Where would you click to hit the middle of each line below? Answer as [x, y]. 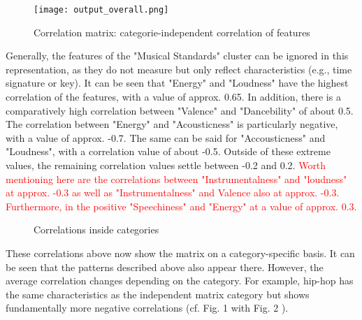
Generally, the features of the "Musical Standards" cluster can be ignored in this [177, 56]
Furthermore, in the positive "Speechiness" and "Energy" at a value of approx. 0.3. [181, 206]
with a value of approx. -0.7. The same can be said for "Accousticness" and [166, 137]
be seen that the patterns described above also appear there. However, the [165, 267]
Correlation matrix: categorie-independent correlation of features [172, 32]
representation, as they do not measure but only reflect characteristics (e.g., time [179, 69]
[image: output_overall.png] [101, 10]
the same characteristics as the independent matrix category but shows [158, 294]
